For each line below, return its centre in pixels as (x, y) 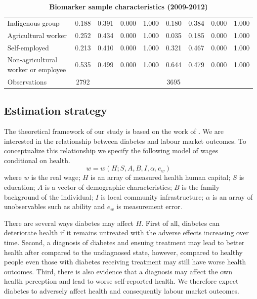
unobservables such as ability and (55, 206)
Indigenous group (34, 22)
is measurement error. (149, 206)
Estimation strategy (56, 110)
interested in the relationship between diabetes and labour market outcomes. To (125, 141)
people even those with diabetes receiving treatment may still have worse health (125, 262)
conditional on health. (37, 160)
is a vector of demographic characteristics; (108, 187)
